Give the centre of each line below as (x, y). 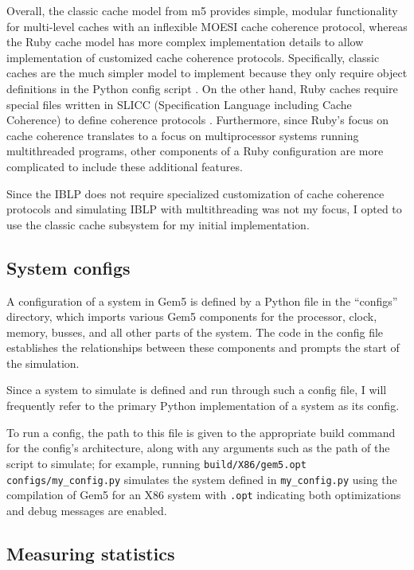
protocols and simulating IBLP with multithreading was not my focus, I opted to (204, 209)
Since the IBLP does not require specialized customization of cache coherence (195, 193)
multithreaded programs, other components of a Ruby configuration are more (195, 151)
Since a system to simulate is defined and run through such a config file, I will (197, 390)
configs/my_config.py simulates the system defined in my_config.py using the (202, 479)
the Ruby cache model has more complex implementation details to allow (185, 42)
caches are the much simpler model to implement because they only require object (207, 73)
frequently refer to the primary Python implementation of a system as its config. (203, 406)
